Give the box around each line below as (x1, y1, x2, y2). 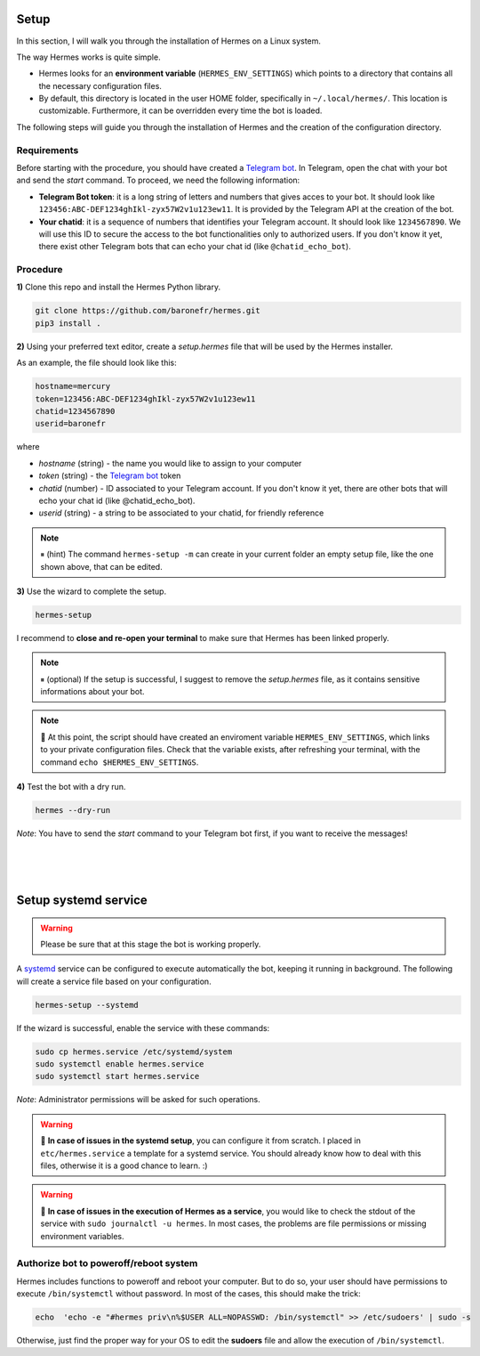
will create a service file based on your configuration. (16, 976, 212, 987)
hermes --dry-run (35, 805, 111, 815)
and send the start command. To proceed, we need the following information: (16, 175, 300, 186)
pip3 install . (35, 318, 101, 329)
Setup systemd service (16, 892, 148, 907)
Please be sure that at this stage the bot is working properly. (40, 938, 261, 949)
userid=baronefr (35, 418, 107, 429)
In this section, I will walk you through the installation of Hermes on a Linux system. (16, 36, 322, 46)
